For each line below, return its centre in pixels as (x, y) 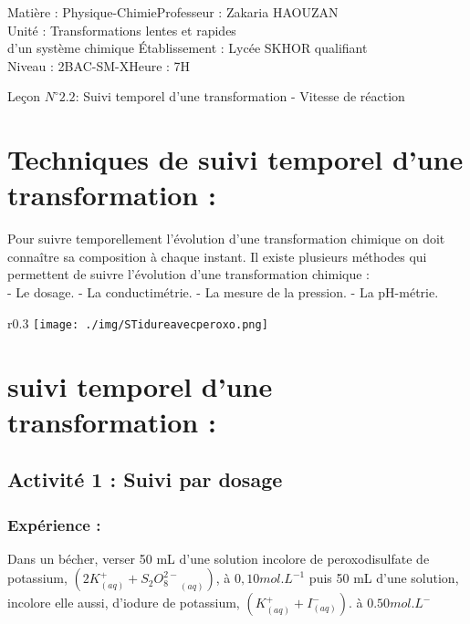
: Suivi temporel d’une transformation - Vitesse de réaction (240, 96)
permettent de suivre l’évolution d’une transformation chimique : (189, 274)
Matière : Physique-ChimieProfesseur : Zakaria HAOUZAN (173, 12)
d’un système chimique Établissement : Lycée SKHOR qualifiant (188, 48)
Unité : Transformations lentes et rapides (122, 30)
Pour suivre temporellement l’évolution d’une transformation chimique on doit (226, 239)
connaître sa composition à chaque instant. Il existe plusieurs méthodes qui (217, 256)
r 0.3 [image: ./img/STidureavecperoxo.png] (138, 322)
